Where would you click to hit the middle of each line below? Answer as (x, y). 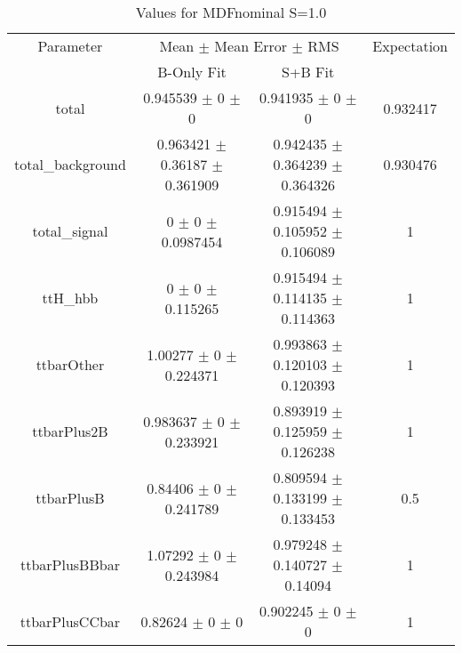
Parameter (70, 46)
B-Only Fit (192, 72)
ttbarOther (70, 364)
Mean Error (251, 46)
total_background (70, 164)
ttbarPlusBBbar (70, 564)
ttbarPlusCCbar (70, 621)
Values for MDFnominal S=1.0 (231, 12)
